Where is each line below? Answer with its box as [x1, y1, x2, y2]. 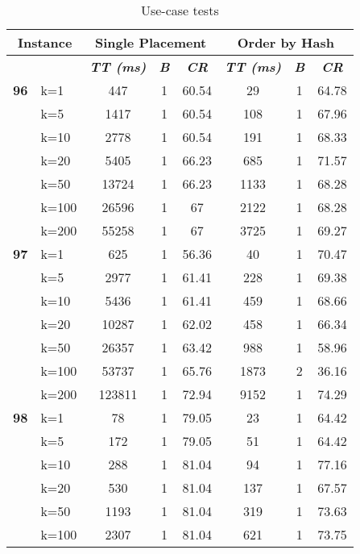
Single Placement [95, 33, 207, 52]
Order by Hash [237, 33, 334, 52]
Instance [17, 33, 72, 52]
